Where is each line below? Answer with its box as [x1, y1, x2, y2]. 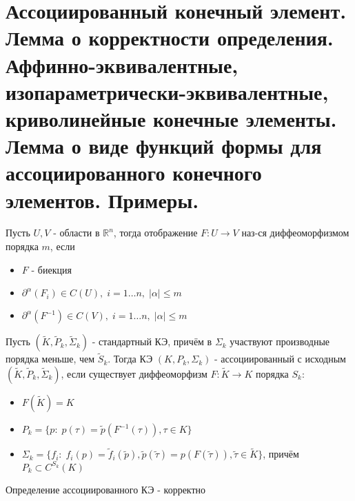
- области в [53, 225, 100, 240]
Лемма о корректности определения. [6, 23, 334, 52]
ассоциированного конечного [6, 159, 262, 187]
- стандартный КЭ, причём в [92, 334, 212, 349]
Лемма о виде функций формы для [6, 132, 322, 160]
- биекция [31, 262, 72, 276]
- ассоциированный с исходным [214, 351, 346, 366]
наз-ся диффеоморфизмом [241, 225, 349, 240]
